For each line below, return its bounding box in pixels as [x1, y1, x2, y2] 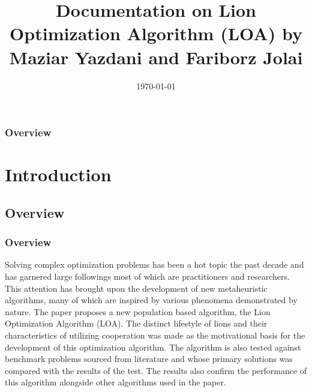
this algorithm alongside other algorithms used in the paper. [5, 376, 226, 388]
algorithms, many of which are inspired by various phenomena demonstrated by [5, 294, 298, 306]
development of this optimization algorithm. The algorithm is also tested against [5, 340, 301, 353]
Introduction [5, 162, 112, 187]
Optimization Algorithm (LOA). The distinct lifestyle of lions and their [5, 317, 268, 330]
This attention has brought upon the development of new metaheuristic [5, 282, 268, 294]
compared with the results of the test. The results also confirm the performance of [5, 364, 307, 376]
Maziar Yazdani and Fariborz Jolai [9, 44, 303, 69]
